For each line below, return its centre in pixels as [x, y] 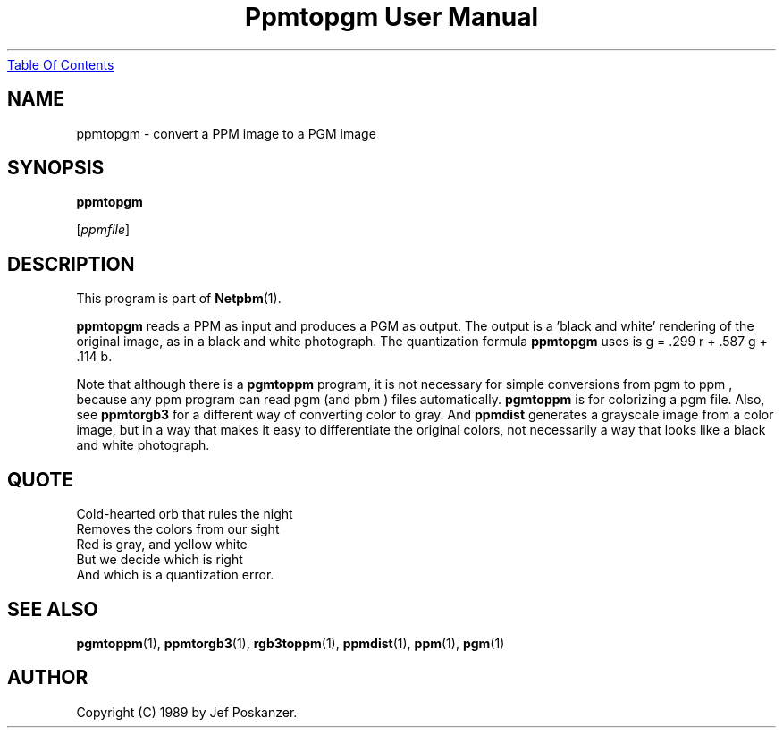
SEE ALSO [53, 609]
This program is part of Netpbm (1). [179, 299]
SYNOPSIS [56, 168]
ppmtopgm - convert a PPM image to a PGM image [226, 133]
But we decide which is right [160, 560]
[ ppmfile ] [103, 230]
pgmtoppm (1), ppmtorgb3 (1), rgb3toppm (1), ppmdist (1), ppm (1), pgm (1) [290, 643]
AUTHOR [48, 678]
